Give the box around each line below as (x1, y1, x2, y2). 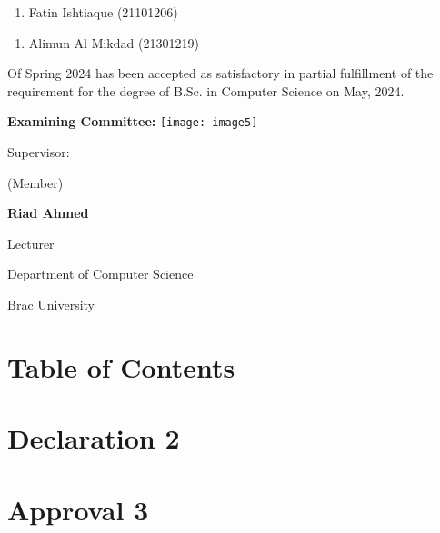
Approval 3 (7, 490, 149, 528)
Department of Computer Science (7, 264, 194, 283)
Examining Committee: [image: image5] (7, 112, 258, 131)
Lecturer (7, 233, 55, 252)
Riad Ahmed (7, 203, 89, 222)
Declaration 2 (7, 419, 180, 457)
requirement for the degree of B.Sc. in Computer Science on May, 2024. (7, 81, 405, 100)
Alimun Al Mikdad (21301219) (28, 33, 199, 52)
